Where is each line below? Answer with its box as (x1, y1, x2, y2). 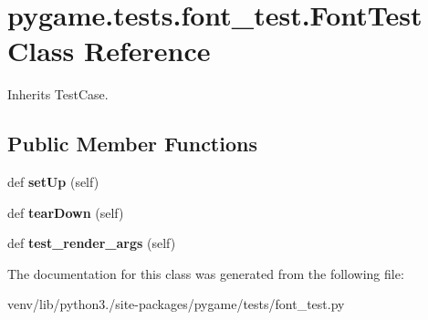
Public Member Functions (7, 129, 257, 158)
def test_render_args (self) (7, 233, 176, 253)
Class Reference (7, 32, 211, 69)
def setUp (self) (7, 172, 99, 191)
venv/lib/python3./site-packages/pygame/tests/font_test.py (7, 294, 345, 314)
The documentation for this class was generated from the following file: (7, 263, 404, 283)
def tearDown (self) (7, 202, 124, 222)
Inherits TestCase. (7, 85, 109, 104)
